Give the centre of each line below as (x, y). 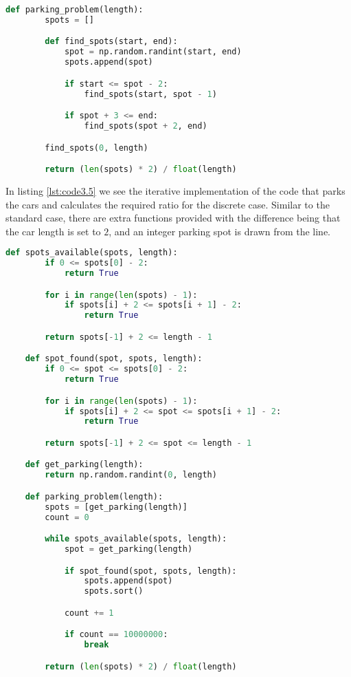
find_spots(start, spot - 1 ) (150, 94)
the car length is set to (53, 231)
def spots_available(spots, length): (92, 253)
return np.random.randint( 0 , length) (131, 475)
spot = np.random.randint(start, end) (153, 52)
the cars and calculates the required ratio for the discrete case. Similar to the (168, 204)
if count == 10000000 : (116, 635)
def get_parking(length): (84, 465)
